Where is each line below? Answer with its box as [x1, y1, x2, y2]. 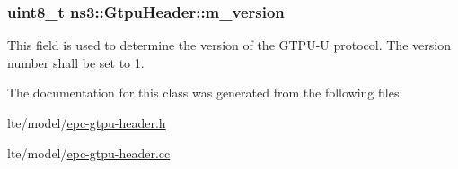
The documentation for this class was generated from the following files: [7, 83, 403, 102]
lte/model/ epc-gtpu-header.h [7, 114, 166, 131]
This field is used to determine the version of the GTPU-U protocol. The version [7, 36, 451, 55]
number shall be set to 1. [7, 53, 145, 72]
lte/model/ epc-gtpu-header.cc [7, 143, 171, 162]
